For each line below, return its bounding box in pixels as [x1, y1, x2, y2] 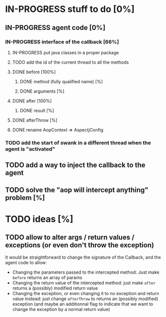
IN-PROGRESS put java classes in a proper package [12, 49, 119, 55]
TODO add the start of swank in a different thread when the [5, 139, 151, 146]
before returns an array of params [12, 274, 82, 280]
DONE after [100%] [12, 98, 52, 104]
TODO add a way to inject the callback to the [5, 161, 146, 169]
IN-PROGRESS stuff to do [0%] [5, 3, 135, 15]
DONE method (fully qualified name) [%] [19, 78, 103, 84]
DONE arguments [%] [19, 88, 65, 94]
